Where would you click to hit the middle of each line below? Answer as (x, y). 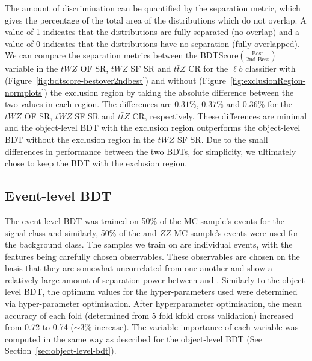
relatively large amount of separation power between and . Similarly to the (142, 279)
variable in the (32, 68)
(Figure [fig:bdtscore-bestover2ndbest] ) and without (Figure (115, 80)
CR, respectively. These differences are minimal (220, 115)
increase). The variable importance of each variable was (196, 327)
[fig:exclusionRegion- (268, 80)
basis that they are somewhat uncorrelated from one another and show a (139, 268)
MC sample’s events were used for (236, 232)
